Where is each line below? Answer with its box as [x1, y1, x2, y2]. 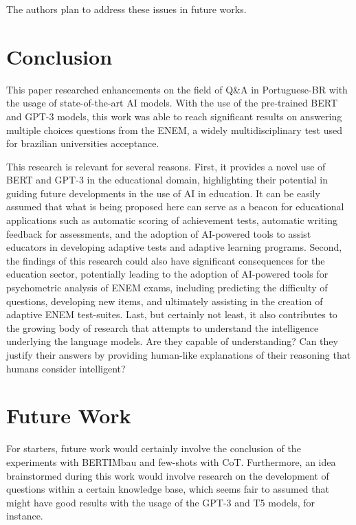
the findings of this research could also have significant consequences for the [6, 253, 325, 267]
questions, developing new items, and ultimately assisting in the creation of [6, 293, 323, 308]
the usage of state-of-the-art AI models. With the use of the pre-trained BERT [6, 96, 338, 110]
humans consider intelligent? [6, 361, 126, 375]
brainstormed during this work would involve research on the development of [6, 468, 329, 482]
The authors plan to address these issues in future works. [6, 2, 247, 16]
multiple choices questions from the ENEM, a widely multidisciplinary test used [6, 122, 342, 137]
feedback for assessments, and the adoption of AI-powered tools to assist [6, 226, 311, 241]
